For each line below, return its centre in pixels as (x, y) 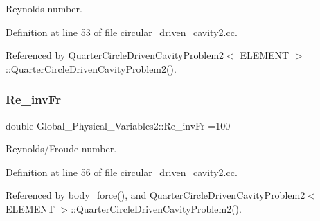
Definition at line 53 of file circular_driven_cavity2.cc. (122, 32)
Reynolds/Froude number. (61, 149)
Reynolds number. (44, 8)
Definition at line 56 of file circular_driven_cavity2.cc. (122, 171)
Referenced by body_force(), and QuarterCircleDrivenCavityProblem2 (155, 195)
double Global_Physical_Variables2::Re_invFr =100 (118, 125)
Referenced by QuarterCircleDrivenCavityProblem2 (115, 55)
